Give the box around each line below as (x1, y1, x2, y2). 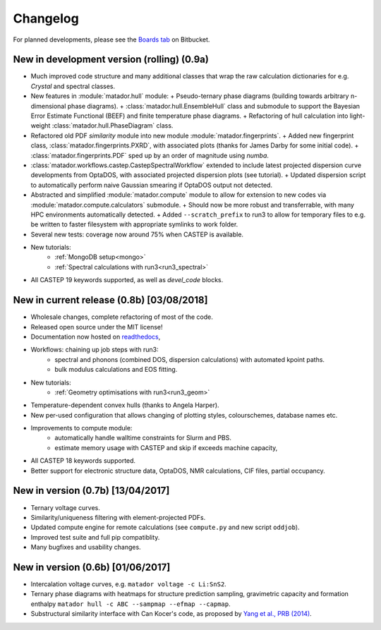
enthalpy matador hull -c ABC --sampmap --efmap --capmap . (30, 600, 231, 608)
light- (349, 111, 365, 120)
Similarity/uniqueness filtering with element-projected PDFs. (30, 513, 206, 521)
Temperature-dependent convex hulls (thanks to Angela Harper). (30, 401, 219, 409)
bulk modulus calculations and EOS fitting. (54, 365, 178, 374)
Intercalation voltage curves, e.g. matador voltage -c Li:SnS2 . (30, 580, 227, 588)
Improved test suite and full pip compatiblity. (30, 533, 160, 541)
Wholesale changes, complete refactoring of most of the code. (30, 313, 213, 321)
